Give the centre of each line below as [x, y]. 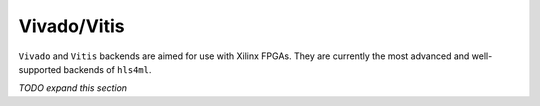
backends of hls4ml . [107, 69]
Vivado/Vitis [71, 26]
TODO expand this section [73, 88]
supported [40, 69]
